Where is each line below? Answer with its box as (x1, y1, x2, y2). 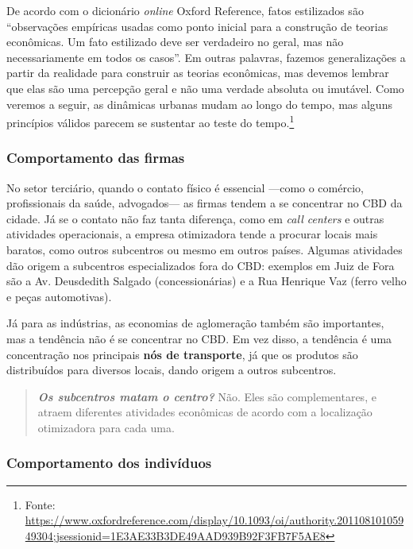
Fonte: (25, 496, 56, 512)
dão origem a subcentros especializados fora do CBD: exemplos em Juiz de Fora (6, 257, 395, 273)
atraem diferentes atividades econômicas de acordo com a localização (37, 404, 372, 420)
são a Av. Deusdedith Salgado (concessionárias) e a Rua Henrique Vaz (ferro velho (6, 273, 407, 289)
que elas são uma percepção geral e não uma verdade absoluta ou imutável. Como (6, 79, 404, 96)
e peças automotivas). (6, 288, 112, 304)
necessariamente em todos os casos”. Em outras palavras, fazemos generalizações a (6, 48, 406, 65)
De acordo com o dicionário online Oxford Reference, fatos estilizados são (6, 2, 364, 18)
